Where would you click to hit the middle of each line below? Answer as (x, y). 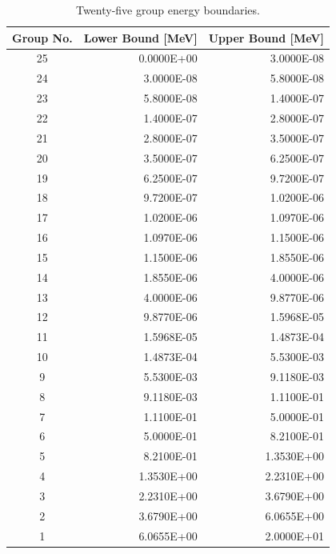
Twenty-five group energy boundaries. (168, 10)
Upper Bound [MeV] (266, 37)
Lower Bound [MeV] (140, 37)
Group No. (42, 37)
